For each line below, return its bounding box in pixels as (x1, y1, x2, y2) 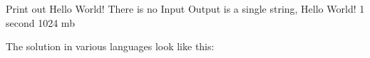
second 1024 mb (6, 15, 75, 30)
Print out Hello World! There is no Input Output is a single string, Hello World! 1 (6, 1, 365, 16)
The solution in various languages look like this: (6, 39, 215, 54)
